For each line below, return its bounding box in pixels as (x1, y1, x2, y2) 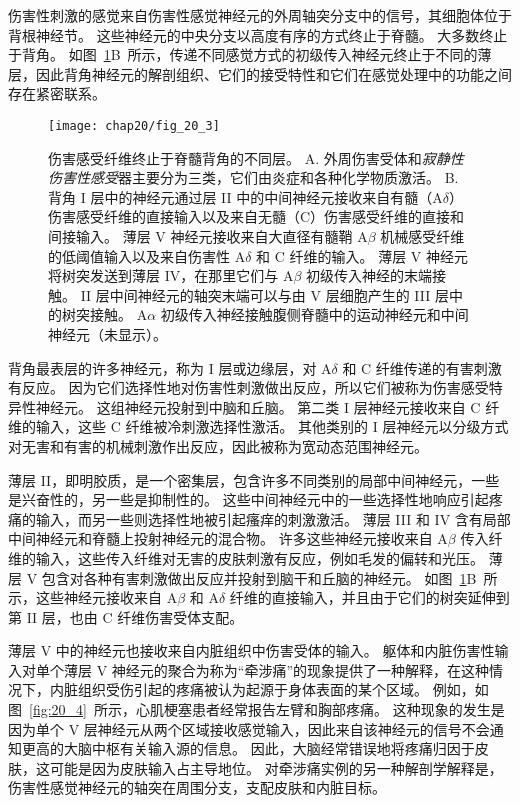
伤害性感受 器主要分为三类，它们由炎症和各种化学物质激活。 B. (48, 167, 459, 188)
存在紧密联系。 (8, 83, 106, 104)
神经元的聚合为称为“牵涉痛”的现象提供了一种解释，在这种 (111, 659, 490, 680)
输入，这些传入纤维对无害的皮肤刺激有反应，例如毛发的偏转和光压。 (35, 547, 484, 568)
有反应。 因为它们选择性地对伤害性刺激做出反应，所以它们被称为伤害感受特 (8, 377, 503, 398)
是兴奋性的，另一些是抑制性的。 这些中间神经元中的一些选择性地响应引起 (8, 489, 489, 510)
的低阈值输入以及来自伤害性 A (48, 245, 246, 266)
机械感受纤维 (380, 226, 465, 246)
